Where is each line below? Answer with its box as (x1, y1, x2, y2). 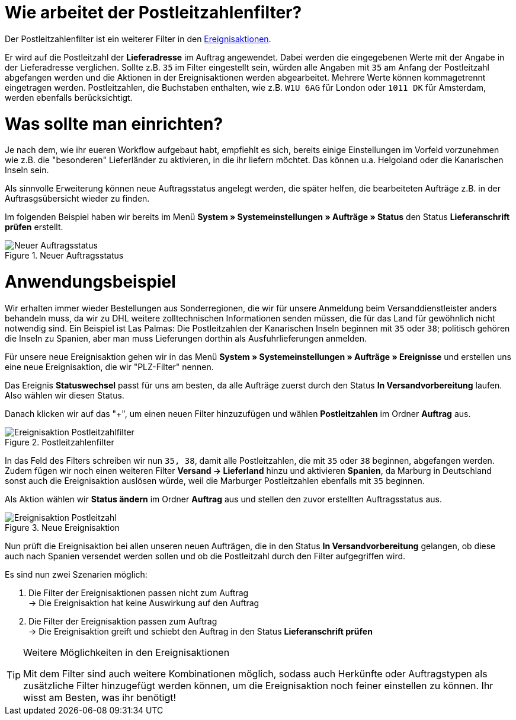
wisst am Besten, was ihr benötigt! (23, 691, 177, 703)
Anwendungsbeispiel (5, 272, 176, 292)
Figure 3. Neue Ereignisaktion (5, 522, 120, 533)
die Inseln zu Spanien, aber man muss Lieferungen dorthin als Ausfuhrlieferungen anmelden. (5, 333, 367, 343)
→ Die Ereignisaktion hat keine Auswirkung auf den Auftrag (28, 597, 259, 608)
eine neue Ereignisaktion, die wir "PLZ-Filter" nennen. (5, 361, 214, 372)
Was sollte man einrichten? (5, 113, 223, 134)
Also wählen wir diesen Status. (5, 390, 124, 400)
